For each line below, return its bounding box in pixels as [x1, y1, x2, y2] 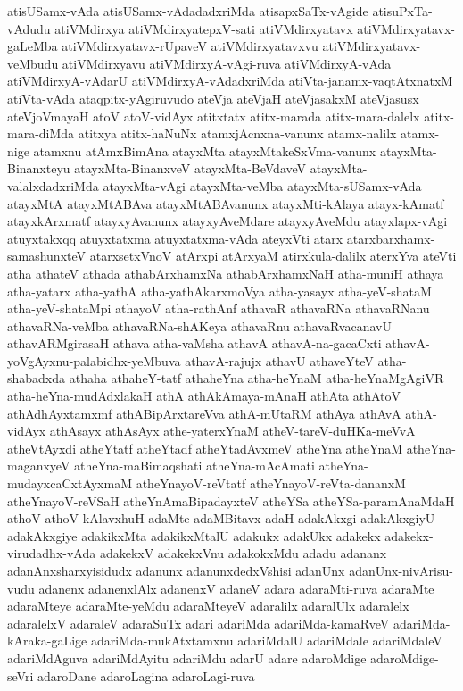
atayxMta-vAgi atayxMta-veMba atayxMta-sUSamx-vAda [103, 176, 422, 195]
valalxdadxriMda [7, 176, 99, 195]
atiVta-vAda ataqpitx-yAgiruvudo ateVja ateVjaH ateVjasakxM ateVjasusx [7, 88, 419, 107]
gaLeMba [7, 37, 58, 55]
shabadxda [7, 369, 66, 387]
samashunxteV [7, 246, 87, 265]
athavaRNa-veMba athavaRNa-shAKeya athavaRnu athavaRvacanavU [7, 316, 392, 335]
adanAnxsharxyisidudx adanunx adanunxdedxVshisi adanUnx [7, 562, 345, 579]
